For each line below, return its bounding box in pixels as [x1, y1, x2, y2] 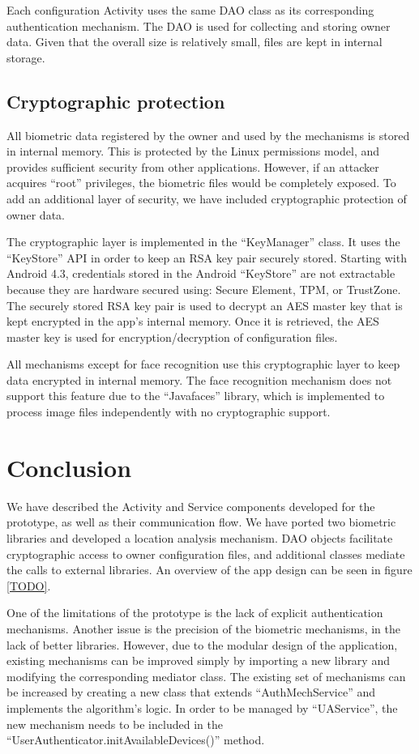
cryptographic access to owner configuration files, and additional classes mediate [6, 545, 405, 562]
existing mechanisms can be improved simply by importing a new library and [6, 652, 390, 669]
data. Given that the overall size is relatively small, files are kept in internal [6, 33, 383, 50]
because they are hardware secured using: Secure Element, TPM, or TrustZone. [6, 280, 401, 297]
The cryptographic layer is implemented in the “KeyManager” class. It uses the [6, 233, 400, 250]
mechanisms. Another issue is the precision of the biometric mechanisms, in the [6, 620, 401, 637]
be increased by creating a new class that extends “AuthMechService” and [6, 684, 375, 701]
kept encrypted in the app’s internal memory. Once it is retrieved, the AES [6, 313, 379, 330]
